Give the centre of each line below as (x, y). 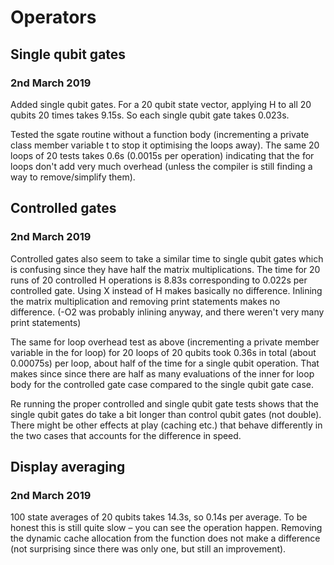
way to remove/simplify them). (73, 177)
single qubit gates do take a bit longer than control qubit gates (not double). (166, 414)
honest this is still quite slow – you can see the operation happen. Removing (166, 528)
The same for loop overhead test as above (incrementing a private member (165, 342)
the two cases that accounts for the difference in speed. (126, 435)
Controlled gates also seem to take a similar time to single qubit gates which (167, 258)
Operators (53, 17)
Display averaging (68, 466)
